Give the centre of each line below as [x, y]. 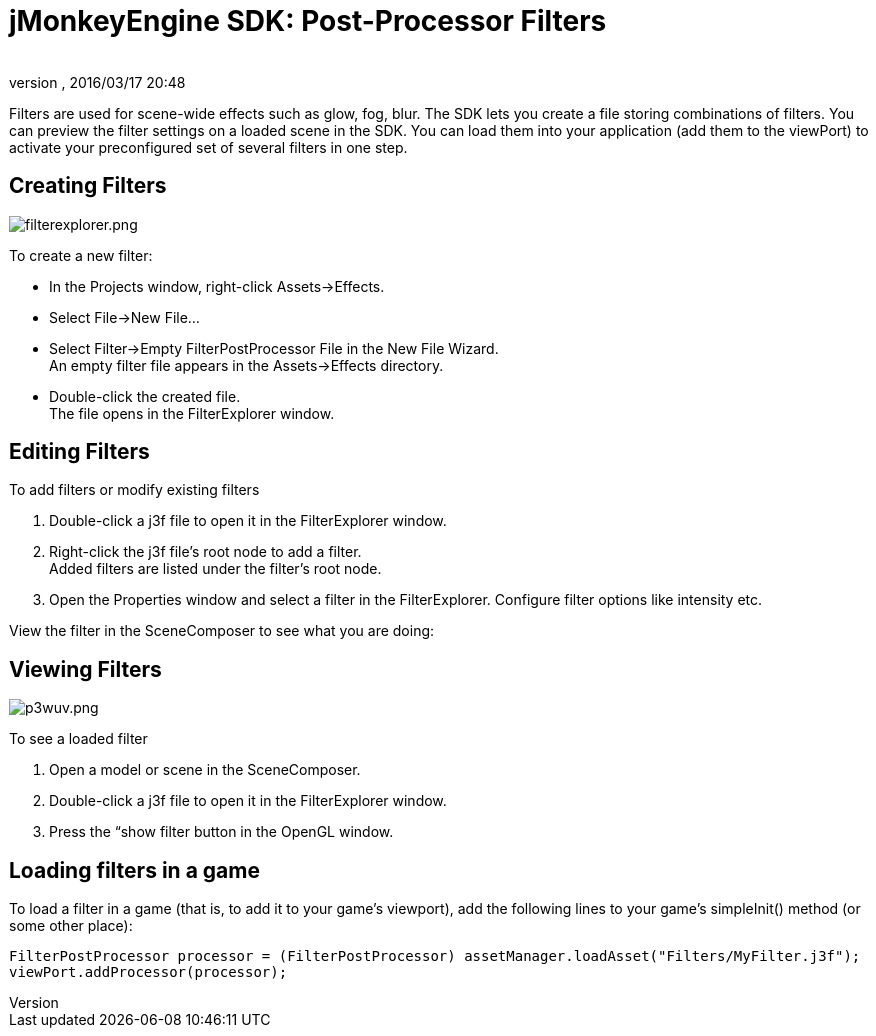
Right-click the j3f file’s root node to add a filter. [205, 552]
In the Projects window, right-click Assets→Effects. [217, 286]
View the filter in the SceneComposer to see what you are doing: [222, 631]
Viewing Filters [85, 669]
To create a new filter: [81, 255]
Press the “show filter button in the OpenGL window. [221, 832]
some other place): [71, 926]
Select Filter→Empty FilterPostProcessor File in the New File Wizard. [274, 348]
